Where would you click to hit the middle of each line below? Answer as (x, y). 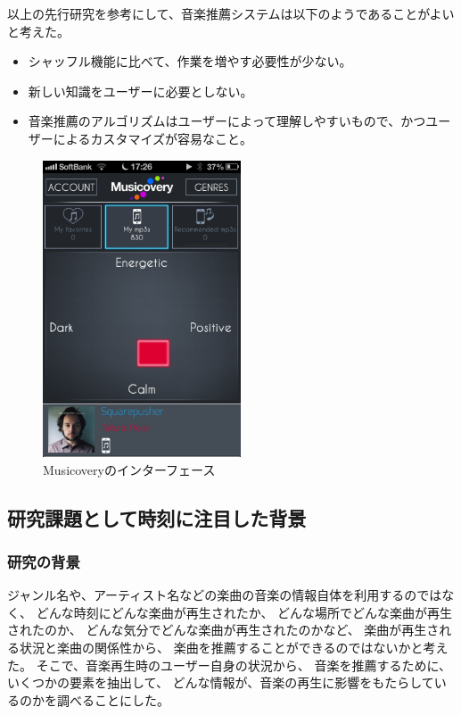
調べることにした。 (113, 699)
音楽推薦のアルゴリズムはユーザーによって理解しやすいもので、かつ (227, 121)
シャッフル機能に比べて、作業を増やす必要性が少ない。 (190, 61)
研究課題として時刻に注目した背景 (157, 517)
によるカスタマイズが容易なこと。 (152, 138)
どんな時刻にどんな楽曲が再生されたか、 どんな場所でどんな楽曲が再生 (244, 612)
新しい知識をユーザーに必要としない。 (140, 91)
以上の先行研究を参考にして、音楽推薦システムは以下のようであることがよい (231, 13)
